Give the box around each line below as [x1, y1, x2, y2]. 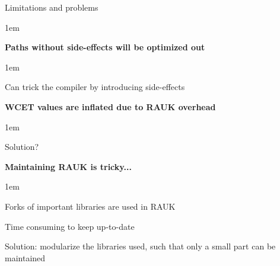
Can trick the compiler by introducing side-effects [5, 81, 185, 93]
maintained [5, 251, 46, 264]
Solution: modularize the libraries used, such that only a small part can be [5, 240, 276, 252]
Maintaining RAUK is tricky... [5, 160, 132, 172]
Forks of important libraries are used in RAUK [5, 200, 176, 212]
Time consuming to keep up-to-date [5, 220, 135, 232]
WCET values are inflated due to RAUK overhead [5, 100, 216, 113]
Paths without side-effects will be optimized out [5, 41, 205, 53]
